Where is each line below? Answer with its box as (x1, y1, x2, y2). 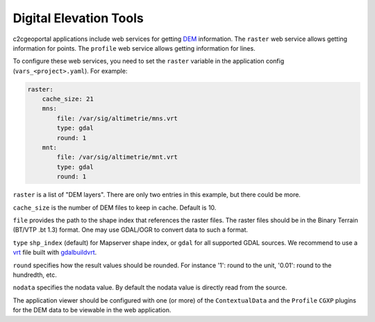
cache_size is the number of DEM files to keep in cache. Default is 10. (12, 203, 217, 212)
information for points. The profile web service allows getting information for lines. (12, 44, 256, 52)
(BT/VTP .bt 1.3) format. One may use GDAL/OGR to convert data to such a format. (12, 226, 249, 234)
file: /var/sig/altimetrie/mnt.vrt (56, 153, 178, 161)
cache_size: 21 (42, 95, 94, 103)
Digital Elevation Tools (12, 10, 144, 26)
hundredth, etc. (12, 271, 57, 279)
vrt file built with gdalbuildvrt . (12, 248, 97, 257)
